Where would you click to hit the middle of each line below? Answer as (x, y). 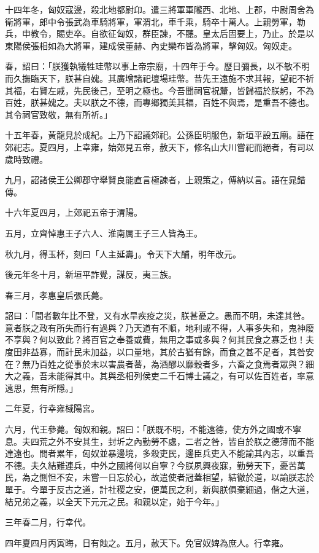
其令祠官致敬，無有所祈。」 (59, 114)
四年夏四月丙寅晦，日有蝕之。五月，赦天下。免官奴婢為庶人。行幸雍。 (147, 542)
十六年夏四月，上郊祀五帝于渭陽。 (74, 212)
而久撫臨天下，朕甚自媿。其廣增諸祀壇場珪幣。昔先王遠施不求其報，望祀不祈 (159, 78)
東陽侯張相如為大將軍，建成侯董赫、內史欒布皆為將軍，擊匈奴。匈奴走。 (151, 45)
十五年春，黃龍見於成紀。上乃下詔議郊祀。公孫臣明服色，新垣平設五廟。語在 (159, 135)
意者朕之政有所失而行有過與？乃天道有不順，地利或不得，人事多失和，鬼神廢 (159, 327)
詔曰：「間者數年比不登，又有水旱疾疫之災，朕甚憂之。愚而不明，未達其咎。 (157, 316)
